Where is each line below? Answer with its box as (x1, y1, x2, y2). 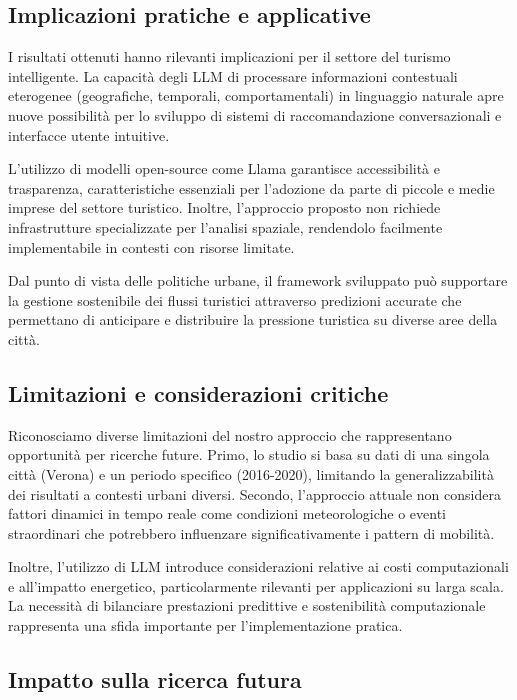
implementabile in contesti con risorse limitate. (8, 236, 295, 257)
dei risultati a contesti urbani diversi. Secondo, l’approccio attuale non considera (8, 483, 501, 504)
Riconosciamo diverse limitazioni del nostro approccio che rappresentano (8, 424, 452, 445)
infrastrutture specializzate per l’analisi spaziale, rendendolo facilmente (8, 216, 443, 237)
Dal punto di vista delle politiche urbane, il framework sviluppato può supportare (8, 270, 508, 291)
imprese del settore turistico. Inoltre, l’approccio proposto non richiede (8, 197, 441, 218)
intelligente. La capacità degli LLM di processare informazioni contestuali (8, 65, 458, 86)
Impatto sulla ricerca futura (8, 664, 302, 695)
